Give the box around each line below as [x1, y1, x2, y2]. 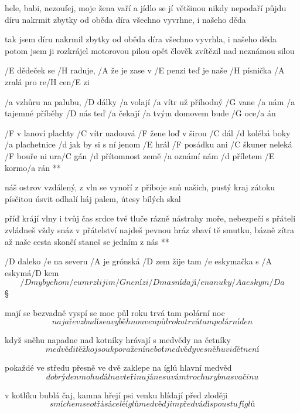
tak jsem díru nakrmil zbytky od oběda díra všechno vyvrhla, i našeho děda [5, 33, 277, 45]
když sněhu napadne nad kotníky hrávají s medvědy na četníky [5, 334, 231, 346]
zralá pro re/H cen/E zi [5, 75, 90, 88]
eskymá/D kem [5, 266, 59, 278]
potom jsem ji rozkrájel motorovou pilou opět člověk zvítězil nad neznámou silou [5, 44, 295, 56]
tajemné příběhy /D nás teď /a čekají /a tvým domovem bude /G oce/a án [5, 107, 276, 119]
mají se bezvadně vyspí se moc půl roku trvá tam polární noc [5, 306, 225, 318]
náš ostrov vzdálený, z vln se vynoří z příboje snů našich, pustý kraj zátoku [5, 181, 275, 193]
